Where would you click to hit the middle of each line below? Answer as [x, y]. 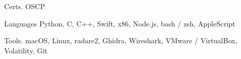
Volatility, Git [26, 50]
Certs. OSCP [25, 6]
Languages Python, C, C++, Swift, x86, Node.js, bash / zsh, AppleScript [120, 23]
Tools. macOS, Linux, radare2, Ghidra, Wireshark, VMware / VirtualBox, [121, 40]
